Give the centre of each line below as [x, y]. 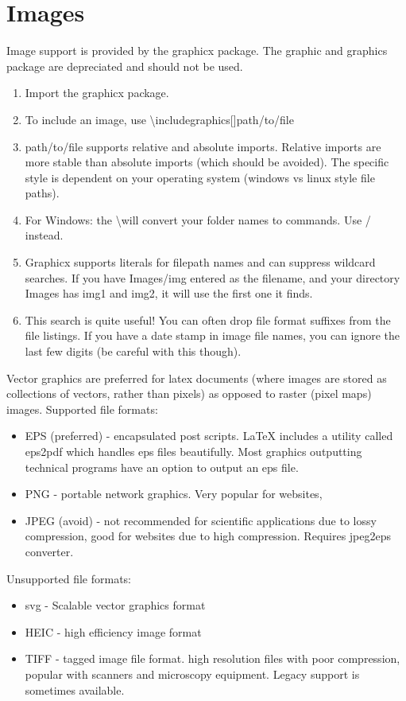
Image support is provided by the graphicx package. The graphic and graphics [197, 51]
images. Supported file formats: [82, 409]
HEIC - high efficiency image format [113, 631]
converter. [49, 551]
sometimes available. [75, 689]
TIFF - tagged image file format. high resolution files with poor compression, [213, 658]
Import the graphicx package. [97, 93]
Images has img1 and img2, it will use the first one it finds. [169, 293]
